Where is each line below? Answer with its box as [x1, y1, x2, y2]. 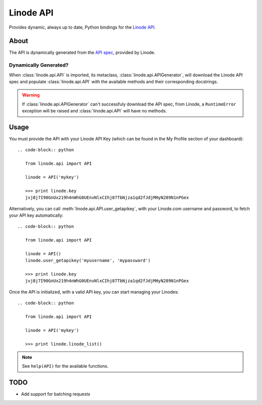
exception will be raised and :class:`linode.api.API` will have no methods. [22, 108, 167, 114]
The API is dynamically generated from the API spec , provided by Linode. [9, 50, 156, 55]
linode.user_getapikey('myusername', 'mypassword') [25, 258, 151, 264]
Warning [22, 92, 40, 98]
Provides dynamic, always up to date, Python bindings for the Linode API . [9, 24, 156, 30]
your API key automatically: [9, 212, 64, 218]
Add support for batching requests [21, 391, 91, 397]
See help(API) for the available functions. [22, 363, 109, 369]
